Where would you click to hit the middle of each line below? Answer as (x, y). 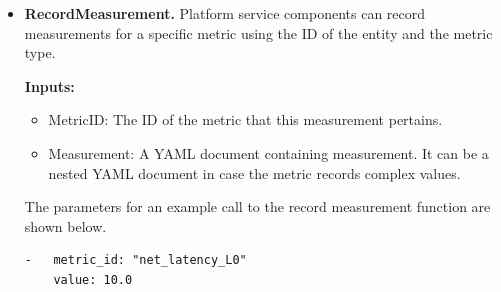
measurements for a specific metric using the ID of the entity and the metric (258, 32)
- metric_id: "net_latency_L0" (135, 260)
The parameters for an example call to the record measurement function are (257, 206)
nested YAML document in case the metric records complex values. (254, 172)
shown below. (65, 225)
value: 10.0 (93, 279)
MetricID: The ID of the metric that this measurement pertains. (245, 119)
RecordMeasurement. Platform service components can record (225, 13)
